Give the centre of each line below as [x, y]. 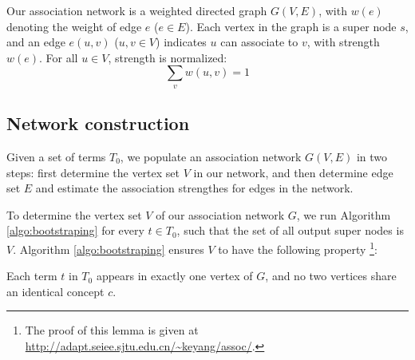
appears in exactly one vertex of [174, 276]
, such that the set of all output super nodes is [290, 230]
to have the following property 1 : [298, 247]
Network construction [98, 123]
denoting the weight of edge [74, 26]
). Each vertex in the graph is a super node [291, 26]
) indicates [181, 42]
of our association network [220, 214]
